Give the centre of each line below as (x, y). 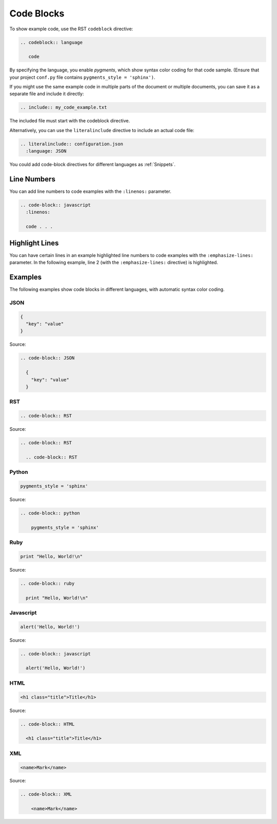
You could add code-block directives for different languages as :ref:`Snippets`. (93, 164)
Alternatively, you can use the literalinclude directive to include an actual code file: (102, 130)
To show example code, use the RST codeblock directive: (71, 29)
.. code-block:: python (50, 513)
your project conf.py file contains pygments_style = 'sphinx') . (82, 77)
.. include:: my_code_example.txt (64, 107)
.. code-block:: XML (46, 794)
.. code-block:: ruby (47, 583)
